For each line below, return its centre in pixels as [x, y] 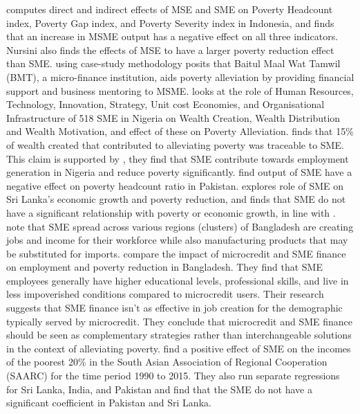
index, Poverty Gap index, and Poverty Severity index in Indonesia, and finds [170, 22]
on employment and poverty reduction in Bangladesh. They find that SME [164, 267]
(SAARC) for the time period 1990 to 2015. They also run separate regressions [173, 376]
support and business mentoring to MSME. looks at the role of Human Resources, [180, 90]
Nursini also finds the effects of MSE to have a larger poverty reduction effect [170, 49]
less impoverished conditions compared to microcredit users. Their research [165, 294]
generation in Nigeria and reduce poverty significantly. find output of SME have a [179, 172]
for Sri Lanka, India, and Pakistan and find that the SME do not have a [159, 389]
